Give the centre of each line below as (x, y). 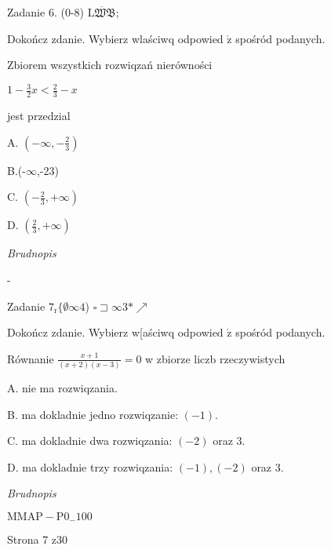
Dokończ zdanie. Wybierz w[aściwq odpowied (115, 332)
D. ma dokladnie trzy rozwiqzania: (90, 466)
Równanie (31, 358)
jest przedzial (39, 116)
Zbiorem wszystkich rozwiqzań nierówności (110, 65)
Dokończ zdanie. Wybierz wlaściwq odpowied (115, 38)
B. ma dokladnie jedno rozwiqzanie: (93, 414)
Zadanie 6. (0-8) (45, 12)
